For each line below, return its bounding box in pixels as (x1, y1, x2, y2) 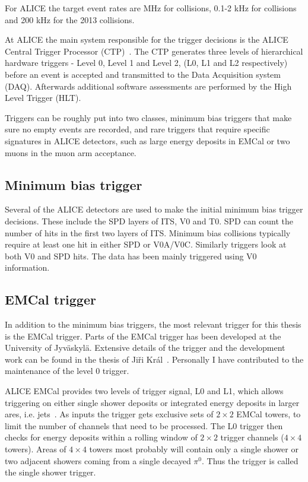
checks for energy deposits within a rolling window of (5, 431, 198, 443)
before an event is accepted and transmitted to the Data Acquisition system (5, 68, 281, 80)
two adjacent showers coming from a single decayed (5, 454, 191, 467)
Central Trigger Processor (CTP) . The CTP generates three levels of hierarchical (5, 45, 303, 57)
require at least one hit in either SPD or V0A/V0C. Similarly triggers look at (5, 238, 287, 250)
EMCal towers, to (236, 408, 301, 420)
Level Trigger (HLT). (5, 91, 81, 104)
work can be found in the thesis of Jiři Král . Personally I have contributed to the (5, 353, 304, 365)
